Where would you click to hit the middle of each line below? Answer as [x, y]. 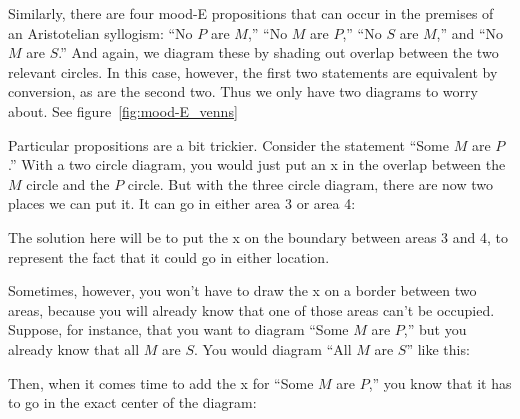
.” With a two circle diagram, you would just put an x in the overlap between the [257, 164]
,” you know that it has [440, 382]
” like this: [438, 348]
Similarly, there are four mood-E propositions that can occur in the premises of [251, 13]
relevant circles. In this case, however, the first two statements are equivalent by [253, 71]
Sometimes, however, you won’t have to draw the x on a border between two [242, 290]
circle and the [68, 183]
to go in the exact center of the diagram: [132, 402]
